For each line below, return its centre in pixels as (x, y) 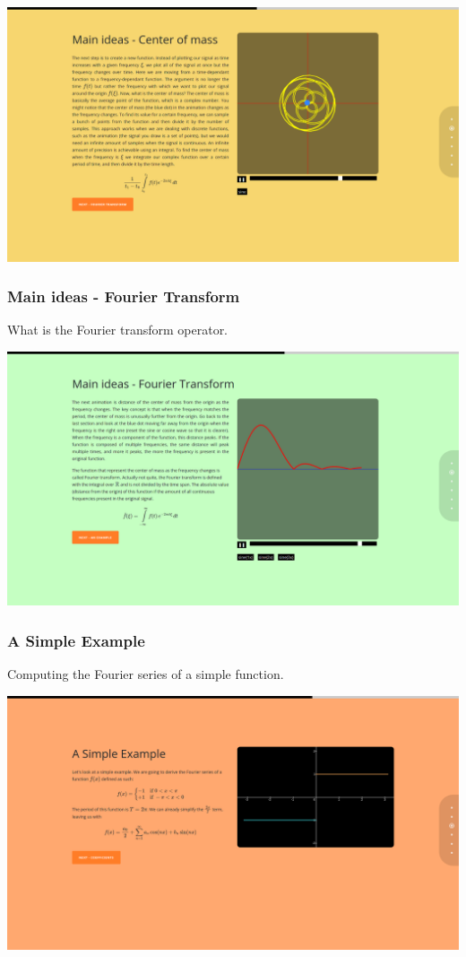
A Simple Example (76, 640)
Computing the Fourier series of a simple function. (146, 674)
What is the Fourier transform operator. (118, 330)
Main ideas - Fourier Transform (124, 296)
